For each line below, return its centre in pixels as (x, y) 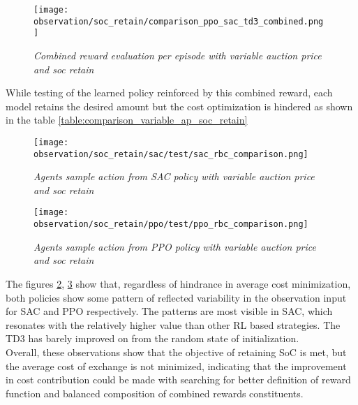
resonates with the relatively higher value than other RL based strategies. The (173, 324)
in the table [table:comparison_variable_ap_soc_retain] (127, 120)
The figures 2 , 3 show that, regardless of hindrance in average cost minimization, (178, 283)
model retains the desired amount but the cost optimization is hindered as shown (179, 106)
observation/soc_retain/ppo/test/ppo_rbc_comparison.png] (171, 224)
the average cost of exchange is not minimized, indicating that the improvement (176, 366)
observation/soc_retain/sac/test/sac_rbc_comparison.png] (171, 154)
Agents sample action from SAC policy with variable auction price (174, 176)
